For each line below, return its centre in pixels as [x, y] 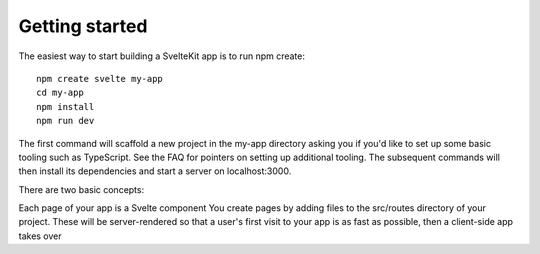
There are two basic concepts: [81, 189]
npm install [65, 106]
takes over [40, 236]
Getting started [83, 26]
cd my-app [60, 93]
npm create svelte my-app [100, 78]
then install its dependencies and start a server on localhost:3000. [155, 171]
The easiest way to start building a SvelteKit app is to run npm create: [161, 56]
